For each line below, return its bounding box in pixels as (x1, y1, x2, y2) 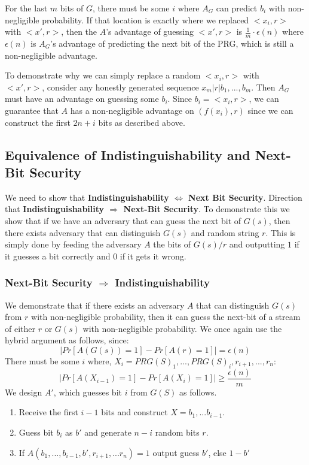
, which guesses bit (53, 385, 122, 398)
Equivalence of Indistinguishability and (5, 145, 250, 164)
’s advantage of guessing (106, 25, 194, 38)
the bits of (153, 238, 191, 250)
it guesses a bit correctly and (5, 249, 111, 262)
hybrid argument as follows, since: (5, 334, 129, 346)
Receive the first (19, 406, 78, 418)
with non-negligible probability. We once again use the (82, 322, 282, 334)
